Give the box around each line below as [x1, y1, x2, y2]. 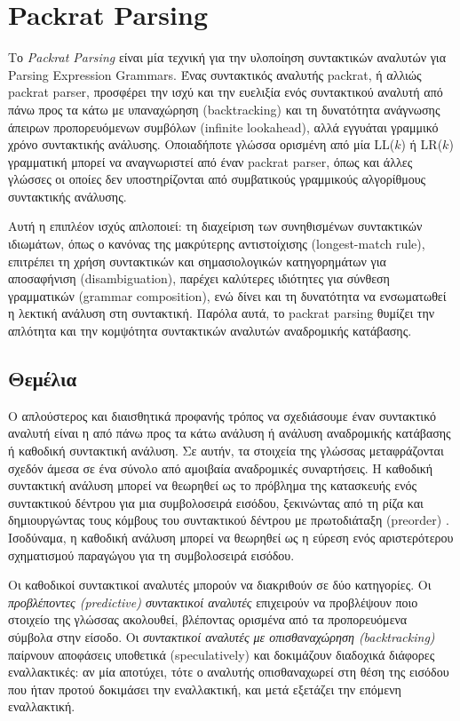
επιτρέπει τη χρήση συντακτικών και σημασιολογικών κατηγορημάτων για [8, 251, 386, 270]
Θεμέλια [8, 365, 77, 392]
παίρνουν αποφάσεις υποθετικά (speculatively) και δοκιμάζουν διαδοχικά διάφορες [8, 645, 435, 663]
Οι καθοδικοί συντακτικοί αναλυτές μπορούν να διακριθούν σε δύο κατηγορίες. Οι [8, 575, 432, 594]
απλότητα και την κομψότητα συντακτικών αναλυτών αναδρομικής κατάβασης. [8, 321, 412, 340]
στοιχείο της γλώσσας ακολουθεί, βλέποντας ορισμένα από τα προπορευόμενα [8, 610, 408, 629]
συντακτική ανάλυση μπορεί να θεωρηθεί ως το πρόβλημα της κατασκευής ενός [8, 476, 417, 495]
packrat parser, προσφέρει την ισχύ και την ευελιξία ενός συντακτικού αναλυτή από [8, 83, 443, 101]
